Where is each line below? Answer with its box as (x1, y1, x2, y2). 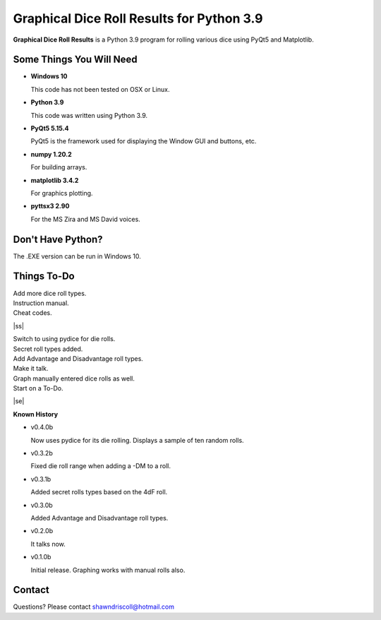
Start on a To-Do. (13, 384, 64, 393)
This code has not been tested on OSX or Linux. (30, 85, 170, 93)
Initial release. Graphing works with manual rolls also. (30, 566, 186, 574)
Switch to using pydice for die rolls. (13, 335, 116, 343)
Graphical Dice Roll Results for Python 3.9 (13, 11, 263, 26)
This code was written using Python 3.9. (30, 111, 148, 119)
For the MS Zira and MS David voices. (30, 215, 140, 223)
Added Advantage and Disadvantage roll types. (30, 513, 169, 522)
